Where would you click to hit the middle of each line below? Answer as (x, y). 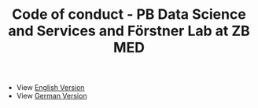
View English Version (50, 88)
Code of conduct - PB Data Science (129, 14)
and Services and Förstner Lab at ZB (129, 31)
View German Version (52, 96)
